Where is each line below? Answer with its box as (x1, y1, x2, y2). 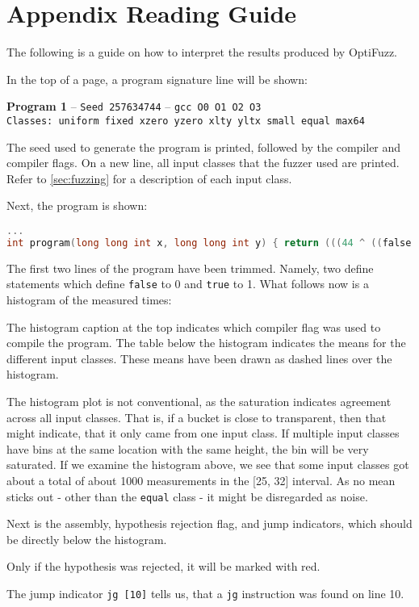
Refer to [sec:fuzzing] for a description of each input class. (6, 170, 292, 186)
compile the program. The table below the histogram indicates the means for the (6, 334, 406, 351)
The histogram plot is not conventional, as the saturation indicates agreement (6, 392, 392, 409)
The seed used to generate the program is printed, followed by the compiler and (6, 138, 401, 155)
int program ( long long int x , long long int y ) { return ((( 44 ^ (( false (6, 237, 412, 249)
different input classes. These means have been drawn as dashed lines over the (6, 350, 392, 366)
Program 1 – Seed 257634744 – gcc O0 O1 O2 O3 (6, 98, 262, 115)
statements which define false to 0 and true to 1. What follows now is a (6, 275, 369, 292)
